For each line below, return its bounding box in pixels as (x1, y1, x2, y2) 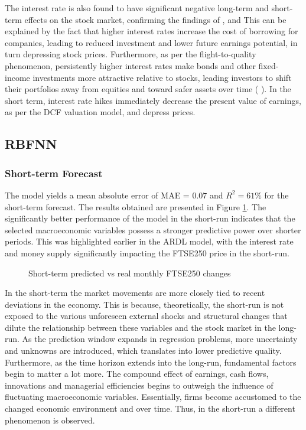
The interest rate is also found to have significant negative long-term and (5, 2, 269, 14)
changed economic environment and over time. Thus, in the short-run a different (5, 402, 295, 415)
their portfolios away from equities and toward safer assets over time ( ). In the (5, 83, 291, 95)
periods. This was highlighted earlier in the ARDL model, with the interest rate (5, 235, 294, 247)
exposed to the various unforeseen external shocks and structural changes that (5, 310, 288, 322)
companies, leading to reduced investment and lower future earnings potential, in (5, 36, 298, 48)
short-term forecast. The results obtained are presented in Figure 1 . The (5, 200, 266, 213)
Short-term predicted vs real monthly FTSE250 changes (28, 266, 231, 279)
